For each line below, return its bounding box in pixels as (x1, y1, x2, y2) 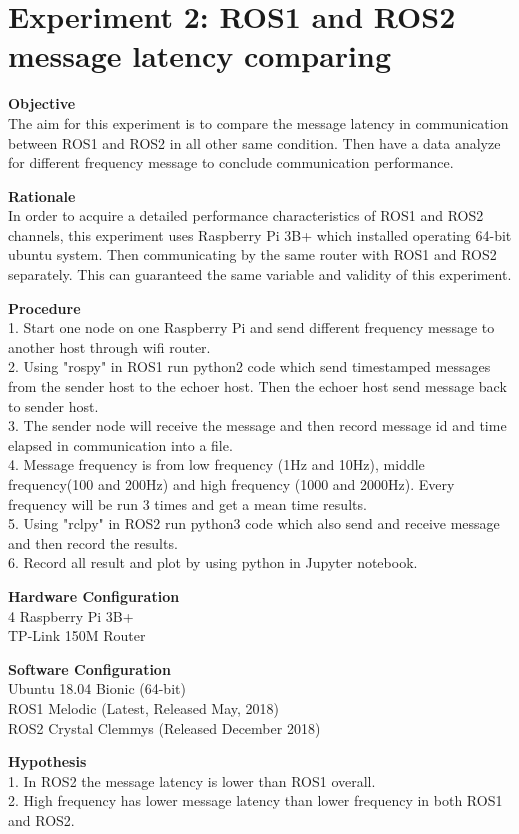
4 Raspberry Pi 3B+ (8, 605, 134, 626)
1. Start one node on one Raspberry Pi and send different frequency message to (8, 317, 495, 338)
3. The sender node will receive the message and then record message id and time (8, 415, 507, 436)
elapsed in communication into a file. (8, 434, 233, 455)
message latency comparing (8, 35, 391, 76)
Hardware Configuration (8, 585, 180, 606)
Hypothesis (8, 751, 87, 772)
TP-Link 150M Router (8, 625, 146, 646)
